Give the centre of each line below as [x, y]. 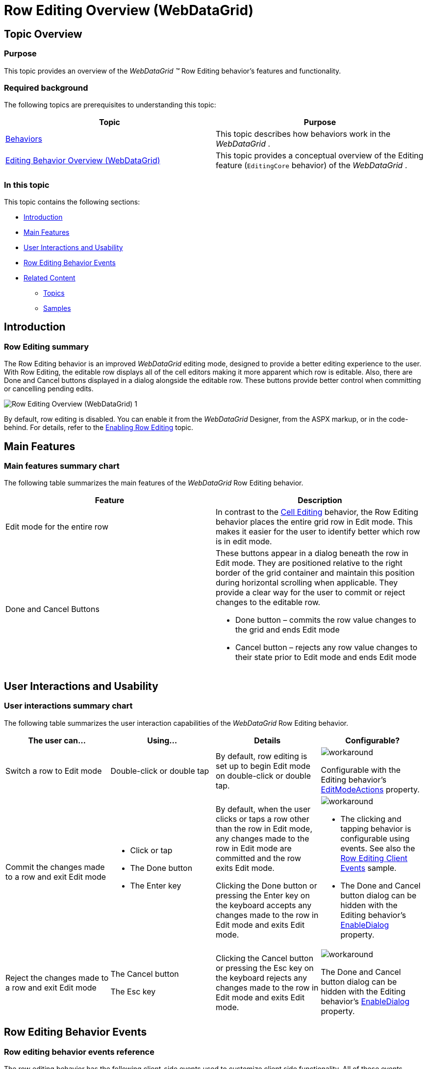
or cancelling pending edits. [49, 389]
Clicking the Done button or [266, 885]
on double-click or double [264, 776]
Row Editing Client [374, 858]
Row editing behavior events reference [79, 1052]
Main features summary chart [62, 466]
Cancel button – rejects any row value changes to [327, 648]
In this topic [27, 185]
